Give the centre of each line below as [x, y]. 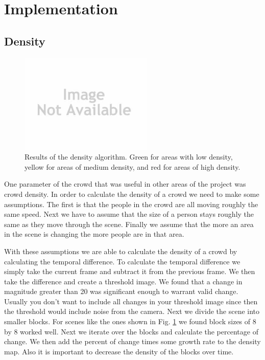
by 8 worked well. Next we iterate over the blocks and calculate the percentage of [131, 331]
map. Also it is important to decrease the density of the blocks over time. [119, 351]
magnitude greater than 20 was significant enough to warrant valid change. [121, 291]
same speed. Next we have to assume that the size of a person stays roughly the [129, 214]
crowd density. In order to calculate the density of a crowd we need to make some [132, 194]
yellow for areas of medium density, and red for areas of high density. [132, 166]
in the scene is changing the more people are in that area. [94, 234]
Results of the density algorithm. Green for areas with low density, [129, 157]
